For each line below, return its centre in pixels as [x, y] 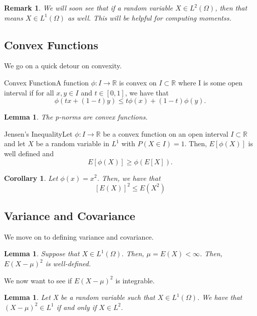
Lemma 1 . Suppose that [42, 253]
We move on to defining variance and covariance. [79, 236]
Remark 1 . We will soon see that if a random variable [88, 8]
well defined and [29, 153]
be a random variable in [73, 143]
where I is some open [210, 82]
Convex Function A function [47, 82]
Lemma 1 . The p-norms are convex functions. [76, 117]
